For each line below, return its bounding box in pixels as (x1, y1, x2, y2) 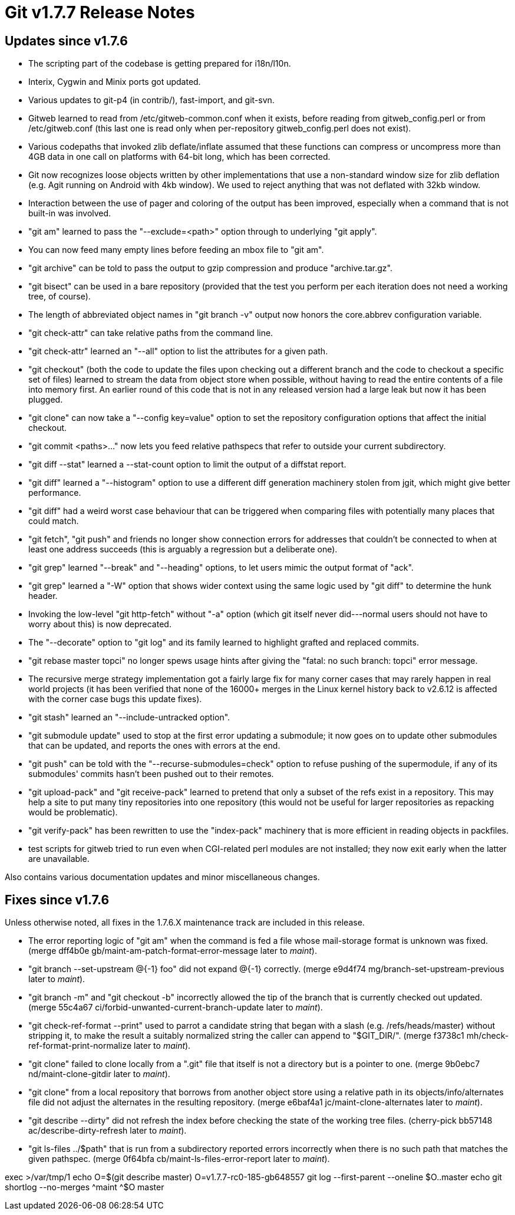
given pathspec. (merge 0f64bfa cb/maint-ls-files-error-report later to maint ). (28, 1154, 330, 1164)
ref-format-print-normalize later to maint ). (28, 1041, 191, 1051)
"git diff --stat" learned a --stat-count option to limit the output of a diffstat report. (28, 459, 346, 470)
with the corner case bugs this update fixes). (28, 694, 202, 704)
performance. (28, 488, 81, 498)
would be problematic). (28, 807, 118, 818)
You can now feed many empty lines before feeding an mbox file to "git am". (28, 245, 324, 255)
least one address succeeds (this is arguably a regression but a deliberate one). (28, 544, 338, 555)
